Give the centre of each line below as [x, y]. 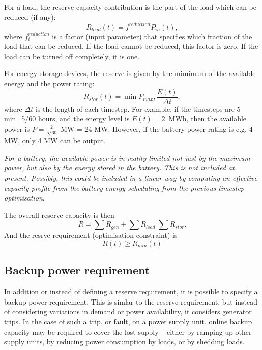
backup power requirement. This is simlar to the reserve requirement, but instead [131, 301]
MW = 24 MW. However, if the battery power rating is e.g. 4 [157, 128]
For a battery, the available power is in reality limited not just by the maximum [127, 157]
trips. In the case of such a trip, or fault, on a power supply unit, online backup [128, 321]
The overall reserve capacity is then [59, 215]
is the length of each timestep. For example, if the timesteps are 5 [138, 108]
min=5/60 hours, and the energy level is [67, 119]
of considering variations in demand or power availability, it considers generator [128, 311]
